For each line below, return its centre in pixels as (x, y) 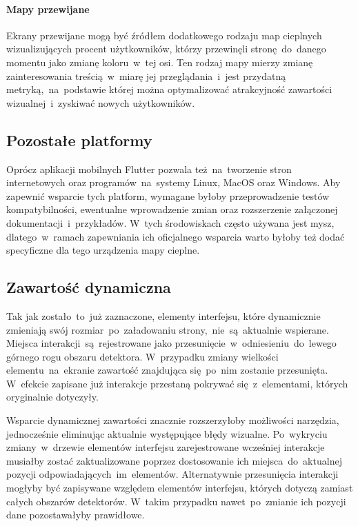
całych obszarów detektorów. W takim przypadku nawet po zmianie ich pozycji (176, 501)
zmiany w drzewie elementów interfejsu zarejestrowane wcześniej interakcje (166, 447)
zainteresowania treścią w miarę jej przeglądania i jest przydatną (146, 75)
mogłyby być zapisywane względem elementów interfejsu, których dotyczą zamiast (180, 488)
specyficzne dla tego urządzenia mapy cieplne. (103, 250)
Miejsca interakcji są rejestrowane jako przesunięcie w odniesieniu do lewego (171, 343)
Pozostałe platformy (79, 140)
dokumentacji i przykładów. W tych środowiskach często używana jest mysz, (170, 222)
